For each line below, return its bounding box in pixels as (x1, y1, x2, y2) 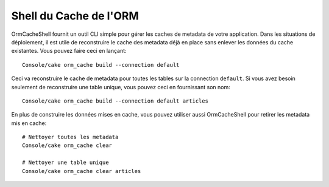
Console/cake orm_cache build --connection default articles (22, 97, 208, 104)
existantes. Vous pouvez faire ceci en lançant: (11, 47, 127, 55)
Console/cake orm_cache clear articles (22, 168, 141, 174)
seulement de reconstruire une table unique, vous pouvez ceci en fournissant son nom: (11, 83, 231, 90)
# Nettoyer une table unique (22, 159, 109, 166)
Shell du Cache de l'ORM (11, 9, 140, 22)
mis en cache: (11, 119, 47, 127)
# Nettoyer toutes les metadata (22, 134, 119, 141)
